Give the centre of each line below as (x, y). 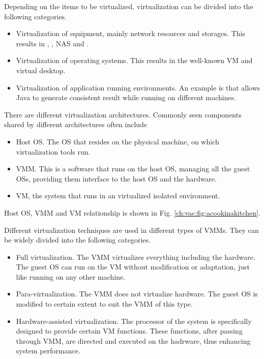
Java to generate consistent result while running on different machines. (126, 97)
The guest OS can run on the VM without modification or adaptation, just (133, 267)
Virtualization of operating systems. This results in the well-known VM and (134, 60)
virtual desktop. (41, 70)
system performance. (48, 351)
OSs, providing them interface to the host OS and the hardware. (116, 178)
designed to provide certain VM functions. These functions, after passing (129, 331)
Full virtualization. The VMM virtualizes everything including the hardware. (136, 257)
